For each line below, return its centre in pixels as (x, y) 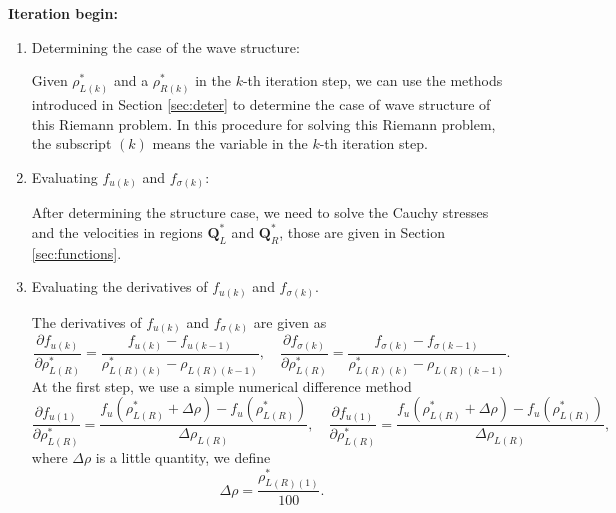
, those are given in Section (362, 231)
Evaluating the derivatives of (119, 286)
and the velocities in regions (117, 231)
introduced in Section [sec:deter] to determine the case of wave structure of (261, 104)
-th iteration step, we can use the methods (372, 80)
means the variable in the (230, 143)
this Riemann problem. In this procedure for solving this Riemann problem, (263, 123)
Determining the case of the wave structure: (165, 46)
